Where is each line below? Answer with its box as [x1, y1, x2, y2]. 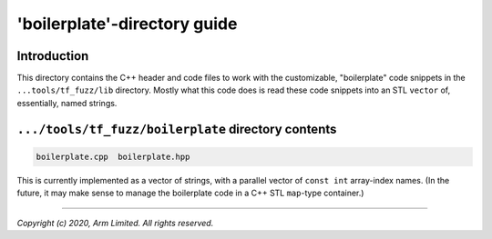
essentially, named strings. [16, 97, 118, 108]
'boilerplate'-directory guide [16, 14, 238, 34]
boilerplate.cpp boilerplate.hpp [36, 151, 190, 162]
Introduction [16, 48, 89, 64]
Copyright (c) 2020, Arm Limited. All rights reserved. [16, 217, 214, 228]
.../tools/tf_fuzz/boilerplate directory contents [16, 121, 337, 136]
